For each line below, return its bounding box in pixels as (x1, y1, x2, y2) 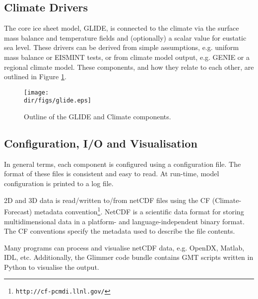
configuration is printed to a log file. (4, 178, 114, 189)
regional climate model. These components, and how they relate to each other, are (4, 61, 254, 72)
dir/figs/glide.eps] (24, 97, 92, 104)
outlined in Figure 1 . (4, 71, 66, 82)
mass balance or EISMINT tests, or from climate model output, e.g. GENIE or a (4, 51, 250, 62)
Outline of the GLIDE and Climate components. (24, 111, 171, 122)
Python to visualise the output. (4, 261, 99, 272)
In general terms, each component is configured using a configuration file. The (4, 158, 241, 169)
